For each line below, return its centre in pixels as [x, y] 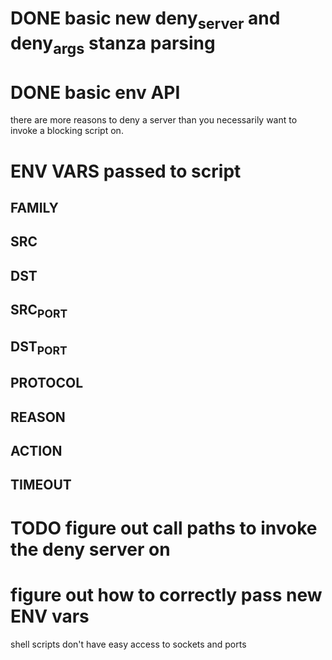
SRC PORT [39, 311]
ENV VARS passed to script [126, 171]
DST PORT [39, 347]
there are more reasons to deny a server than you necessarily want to [154, 120]
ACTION [36, 451]
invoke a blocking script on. [67, 131]
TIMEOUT [41, 485]
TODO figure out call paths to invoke [164, 528]
